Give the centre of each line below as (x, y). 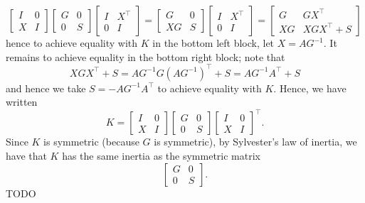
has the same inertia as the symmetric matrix (161, 155)
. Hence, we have (310, 88)
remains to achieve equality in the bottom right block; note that (146, 56)
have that (26, 155)
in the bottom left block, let (213, 43)
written (22, 102)
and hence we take (46, 88)
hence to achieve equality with (72, 43)
